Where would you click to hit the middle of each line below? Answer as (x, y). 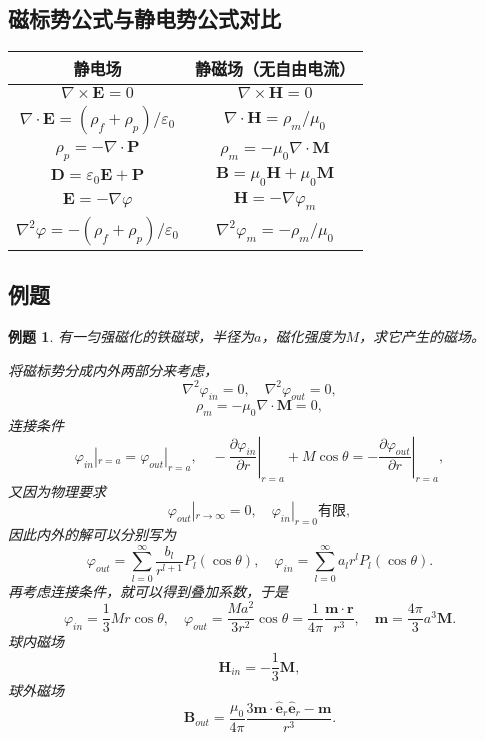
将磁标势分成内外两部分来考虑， (113, 369)
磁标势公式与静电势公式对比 (144, 18)
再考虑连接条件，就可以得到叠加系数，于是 (148, 590)
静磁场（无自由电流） (275, 69)
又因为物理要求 (57, 490)
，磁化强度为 (303, 335)
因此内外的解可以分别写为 (92, 534)
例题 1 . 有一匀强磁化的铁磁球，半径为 (131, 335)
